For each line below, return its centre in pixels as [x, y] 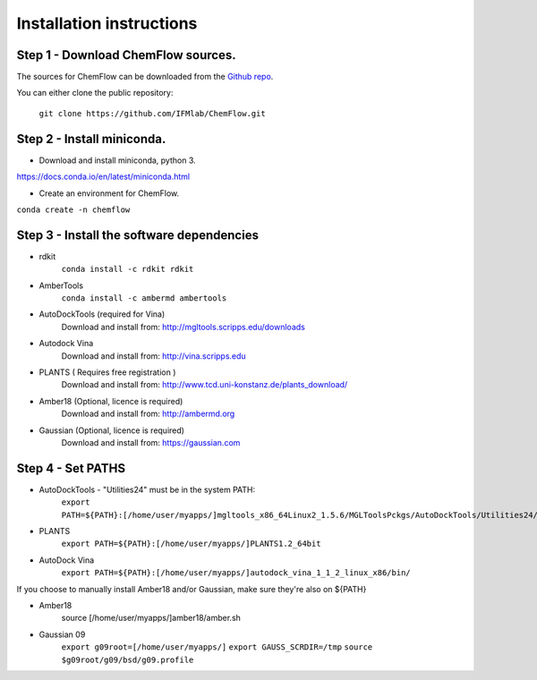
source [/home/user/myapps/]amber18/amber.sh [151, 618]
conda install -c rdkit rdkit [128, 269]
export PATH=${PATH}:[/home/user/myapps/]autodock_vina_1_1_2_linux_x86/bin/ [236, 573]
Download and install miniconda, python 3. [117, 160]
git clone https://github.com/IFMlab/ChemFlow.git [152, 113]
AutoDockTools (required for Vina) [102, 314]
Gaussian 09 [62, 634]
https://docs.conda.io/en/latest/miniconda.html [103, 177]
